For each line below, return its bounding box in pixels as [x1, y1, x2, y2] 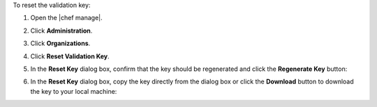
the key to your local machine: [30, 87, 117, 95]
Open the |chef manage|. [30, 14, 103, 22]
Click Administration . [30, 26, 93, 35]
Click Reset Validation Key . [30, 52, 110, 60]
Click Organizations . [30, 39, 91, 48]
